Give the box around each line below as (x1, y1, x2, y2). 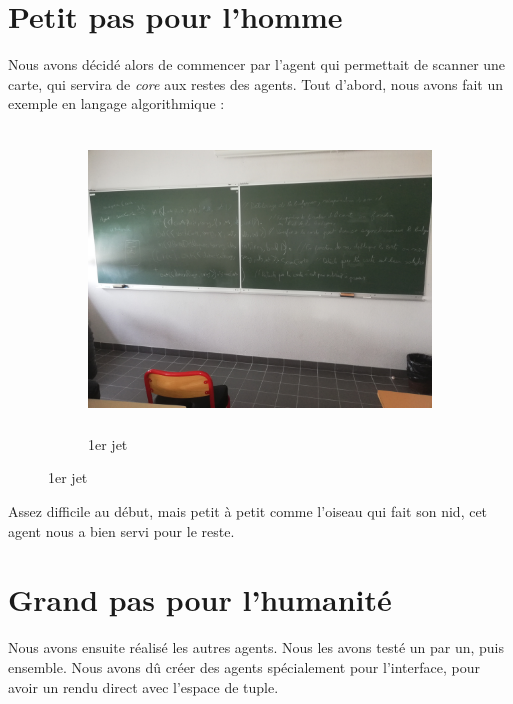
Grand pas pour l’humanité (8, 579, 392, 620)
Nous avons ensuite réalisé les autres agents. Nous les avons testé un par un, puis (8, 637, 505, 658)
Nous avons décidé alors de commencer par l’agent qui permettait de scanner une (8, 54, 506, 75)
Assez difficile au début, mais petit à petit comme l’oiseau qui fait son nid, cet (8, 501, 488, 522)
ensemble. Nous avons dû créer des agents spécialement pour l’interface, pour (8, 656, 480, 677)
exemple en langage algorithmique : (8, 93, 225, 114)
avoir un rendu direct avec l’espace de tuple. (8, 676, 279, 697)
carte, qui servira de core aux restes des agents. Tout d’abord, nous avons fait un (8, 73, 504, 94)
